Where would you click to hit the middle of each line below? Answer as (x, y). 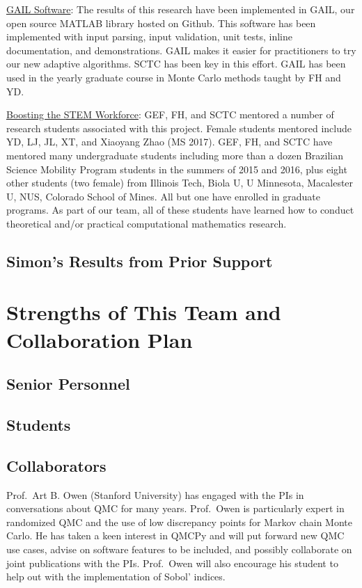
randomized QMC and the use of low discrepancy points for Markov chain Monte (180, 522)
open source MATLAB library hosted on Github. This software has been (161, 23)
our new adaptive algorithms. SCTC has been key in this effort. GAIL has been (176, 64)
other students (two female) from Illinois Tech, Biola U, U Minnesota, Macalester (180, 183)
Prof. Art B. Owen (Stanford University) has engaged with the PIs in (155, 494)
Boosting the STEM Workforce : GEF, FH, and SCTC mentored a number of (170, 114)
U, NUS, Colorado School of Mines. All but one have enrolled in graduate (163, 196)
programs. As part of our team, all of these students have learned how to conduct (180, 210)
